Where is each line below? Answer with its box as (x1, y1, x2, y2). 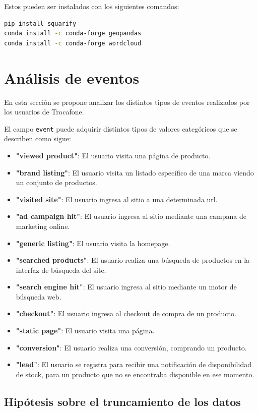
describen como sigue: (4, 133, 71, 144)
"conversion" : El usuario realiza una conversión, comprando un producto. (16, 342, 247, 352)
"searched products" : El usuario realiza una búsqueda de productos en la (16, 255, 250, 265)
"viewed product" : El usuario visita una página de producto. (16, 150, 211, 160)
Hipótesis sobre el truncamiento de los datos (4, 393, 241, 409)
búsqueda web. (16, 291, 61, 302)
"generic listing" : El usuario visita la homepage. (16, 238, 170, 248)
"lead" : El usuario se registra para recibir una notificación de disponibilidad (16, 359, 251, 370)
